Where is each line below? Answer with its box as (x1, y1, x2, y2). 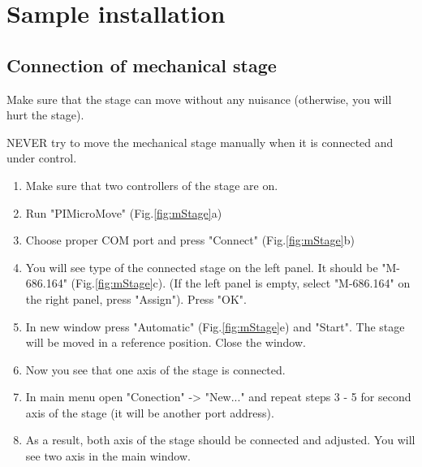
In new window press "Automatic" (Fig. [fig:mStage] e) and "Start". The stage (25, 318, 405, 335)
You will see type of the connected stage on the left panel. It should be (25, 258, 378, 275)
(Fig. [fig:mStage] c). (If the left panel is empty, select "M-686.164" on (71, 275, 411, 292)
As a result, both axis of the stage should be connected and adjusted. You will (25, 431, 416, 448)
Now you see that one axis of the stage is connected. (25, 361, 286, 378)
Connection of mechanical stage (6, 52, 277, 77)
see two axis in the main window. (25, 448, 191, 465)
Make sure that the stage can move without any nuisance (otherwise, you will (6, 90, 392, 107)
